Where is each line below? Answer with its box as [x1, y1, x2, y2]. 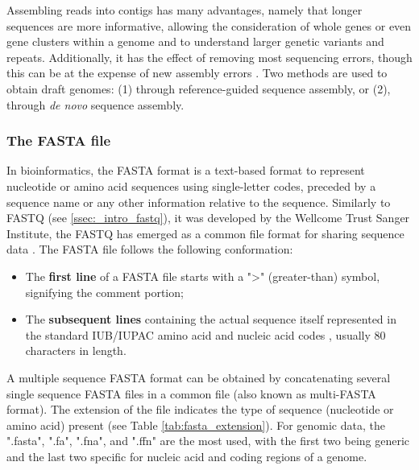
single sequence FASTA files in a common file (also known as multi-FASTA [6, 385, 376, 402]
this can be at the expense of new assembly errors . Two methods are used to [6, 64, 388, 81]
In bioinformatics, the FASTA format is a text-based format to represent [6, 162, 365, 179]
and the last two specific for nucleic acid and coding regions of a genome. [6, 447, 367, 464]
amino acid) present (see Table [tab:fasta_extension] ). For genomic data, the [6, 416, 385, 433]
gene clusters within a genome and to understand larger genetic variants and [6, 33, 384, 50]
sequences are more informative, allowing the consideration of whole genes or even [6, 17, 412, 34]
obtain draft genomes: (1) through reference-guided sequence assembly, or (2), [6, 80, 391, 97]
